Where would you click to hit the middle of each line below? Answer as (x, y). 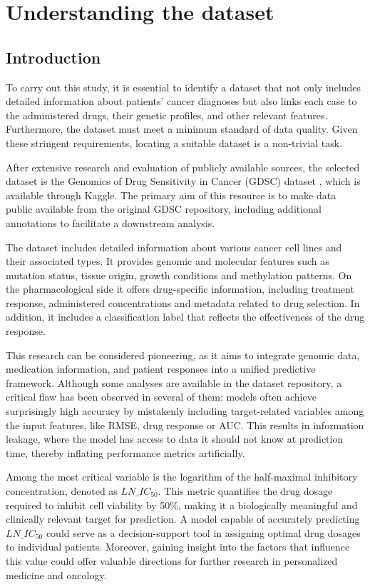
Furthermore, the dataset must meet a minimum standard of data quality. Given (182, 129)
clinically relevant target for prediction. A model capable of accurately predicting (183, 519)
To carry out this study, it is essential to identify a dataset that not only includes (184, 87)
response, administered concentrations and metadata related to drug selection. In (183, 302)
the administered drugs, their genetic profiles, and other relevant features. (167, 115)
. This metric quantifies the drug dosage (245, 491)
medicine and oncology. (56, 575)
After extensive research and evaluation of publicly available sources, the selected (183, 167)
